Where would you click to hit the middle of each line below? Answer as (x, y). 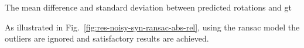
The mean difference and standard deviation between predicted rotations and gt (148, 7)
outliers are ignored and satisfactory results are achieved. (107, 38)
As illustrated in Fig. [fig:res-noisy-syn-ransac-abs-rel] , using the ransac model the (152, 27)
